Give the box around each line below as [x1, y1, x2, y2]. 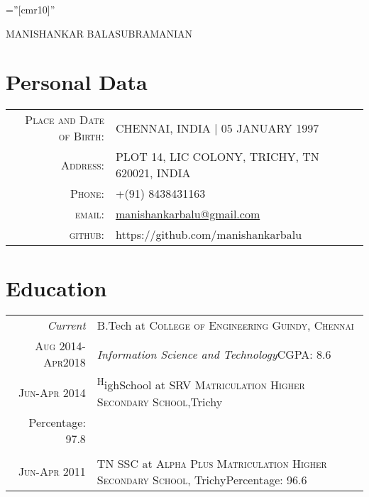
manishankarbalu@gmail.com [115, 206, 260, 223]
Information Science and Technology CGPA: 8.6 [97, 345, 331, 362]
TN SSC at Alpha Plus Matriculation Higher [97, 454, 327, 471]
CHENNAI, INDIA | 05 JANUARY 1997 [115, 119, 319, 136]
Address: [60, 156, 104, 173]
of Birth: [58, 128, 104, 145]
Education [6, 273, 107, 302]
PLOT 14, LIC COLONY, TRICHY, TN [115, 148, 319, 165]
